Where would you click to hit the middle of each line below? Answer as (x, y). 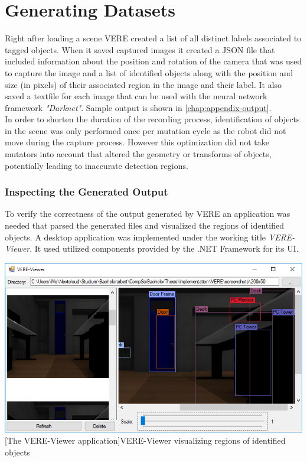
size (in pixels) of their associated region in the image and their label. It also (143, 84)
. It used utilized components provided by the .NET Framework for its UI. (164, 248)
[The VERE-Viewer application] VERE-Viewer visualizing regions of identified (145, 440)
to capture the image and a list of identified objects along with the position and (149, 72)
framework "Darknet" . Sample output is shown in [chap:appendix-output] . (138, 107)
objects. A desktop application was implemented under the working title (135, 237)
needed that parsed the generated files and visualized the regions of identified (144, 225)
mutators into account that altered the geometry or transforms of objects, (138, 154)
